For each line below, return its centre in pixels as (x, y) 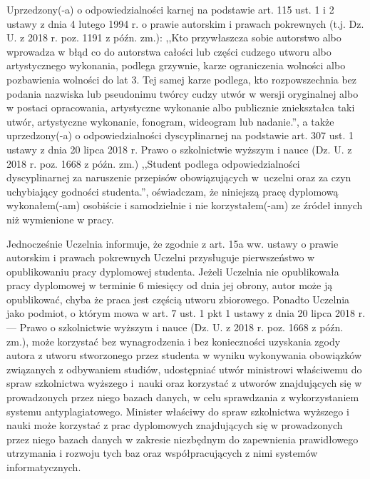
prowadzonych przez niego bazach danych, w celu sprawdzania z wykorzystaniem (183, 397)
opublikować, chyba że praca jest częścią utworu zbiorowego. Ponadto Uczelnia (178, 299)
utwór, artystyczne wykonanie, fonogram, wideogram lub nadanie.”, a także (170, 121)
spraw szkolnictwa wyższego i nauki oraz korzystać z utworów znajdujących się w (184, 383)
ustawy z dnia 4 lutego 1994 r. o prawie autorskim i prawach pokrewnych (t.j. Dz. (185, 23)
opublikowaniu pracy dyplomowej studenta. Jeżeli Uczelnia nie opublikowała (173, 271)
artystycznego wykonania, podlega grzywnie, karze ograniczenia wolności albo (176, 65)
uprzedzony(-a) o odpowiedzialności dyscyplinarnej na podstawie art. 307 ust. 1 (180, 135)
